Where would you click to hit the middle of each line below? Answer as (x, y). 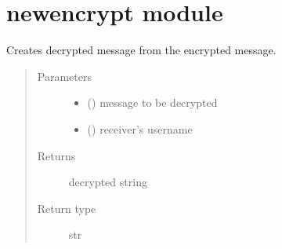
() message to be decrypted (152, 103)
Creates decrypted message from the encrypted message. (141, 50)
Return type (67, 208)
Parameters (64, 76)
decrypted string (108, 182)
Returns (56, 155)
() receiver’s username (140, 128)
